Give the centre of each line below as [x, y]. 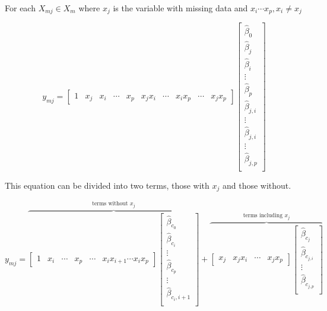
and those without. [257, 185]
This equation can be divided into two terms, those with [107, 185]
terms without [110, 203]
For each [20, 8]
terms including [263, 216]
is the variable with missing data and [180, 8]
